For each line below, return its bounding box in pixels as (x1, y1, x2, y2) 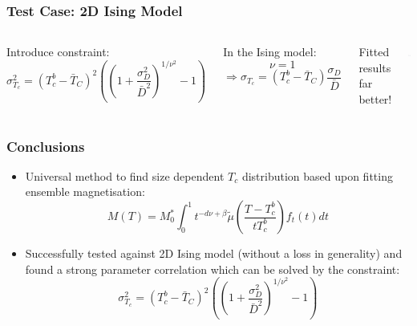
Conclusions (6, 136, 85, 156)
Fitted (358, 43, 390, 60)
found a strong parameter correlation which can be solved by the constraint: (25, 260, 400, 277)
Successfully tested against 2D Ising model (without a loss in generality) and (25, 245, 403, 261)
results (358, 59, 391, 75)
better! (358, 91, 392, 107)
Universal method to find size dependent (25, 167, 225, 184)
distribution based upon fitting (241, 167, 393, 184)
